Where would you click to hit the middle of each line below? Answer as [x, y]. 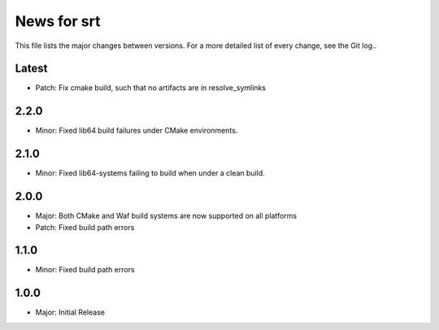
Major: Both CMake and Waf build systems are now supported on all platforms [166, 216]
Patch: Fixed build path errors [85, 227]
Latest [31, 69]
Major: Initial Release [70, 312]
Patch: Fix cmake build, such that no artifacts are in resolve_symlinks [150, 88]
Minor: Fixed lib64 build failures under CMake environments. [137, 131]
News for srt [58, 21]
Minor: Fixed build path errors [85, 270]
